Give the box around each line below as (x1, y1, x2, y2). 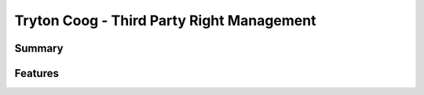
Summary (14, 42, 64, 55)
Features (14, 67, 59, 80)
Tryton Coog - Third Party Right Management (14, 12, 316, 29)
